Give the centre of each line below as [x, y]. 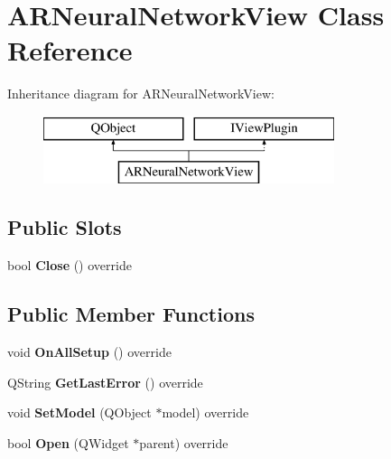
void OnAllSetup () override [89, 352]
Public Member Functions [131, 314]
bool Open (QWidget [68, 442]
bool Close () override [70, 265]
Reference [70, 50]
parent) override [184, 442]
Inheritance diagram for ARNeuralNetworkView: [141, 94]
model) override [205, 412]
